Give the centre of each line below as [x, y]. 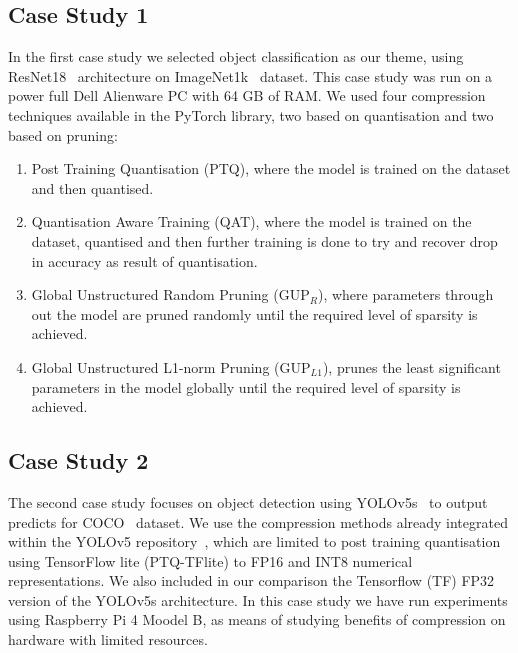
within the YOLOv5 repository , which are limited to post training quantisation [254, 541]
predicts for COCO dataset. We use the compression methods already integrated [258, 521]
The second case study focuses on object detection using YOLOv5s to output [248, 501]
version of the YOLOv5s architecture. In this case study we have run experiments [258, 599]
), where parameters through [405, 294]
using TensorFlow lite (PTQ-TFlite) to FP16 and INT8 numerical [210, 560]
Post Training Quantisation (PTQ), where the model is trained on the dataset [271, 168]
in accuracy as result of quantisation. [144, 260]
